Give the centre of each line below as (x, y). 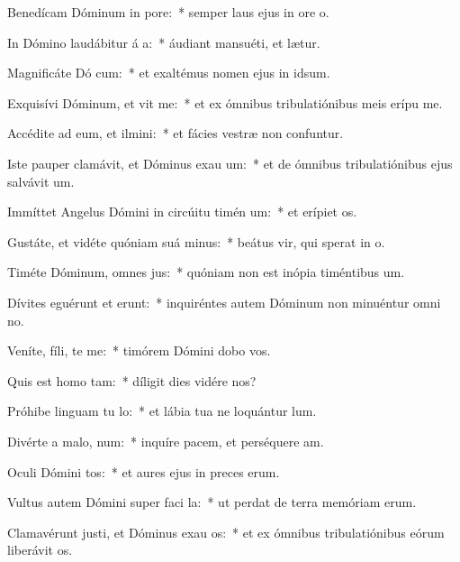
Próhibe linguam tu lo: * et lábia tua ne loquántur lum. (162, 411)
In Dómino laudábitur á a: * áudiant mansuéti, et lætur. (164, 42)
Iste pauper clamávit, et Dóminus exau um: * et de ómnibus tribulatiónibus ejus (230, 163)
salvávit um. (41, 181)
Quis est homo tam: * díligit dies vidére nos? (132, 380)
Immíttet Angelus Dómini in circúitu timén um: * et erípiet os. (182, 212)
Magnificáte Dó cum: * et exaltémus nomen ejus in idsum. (169, 73)
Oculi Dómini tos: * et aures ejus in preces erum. (144, 471)
